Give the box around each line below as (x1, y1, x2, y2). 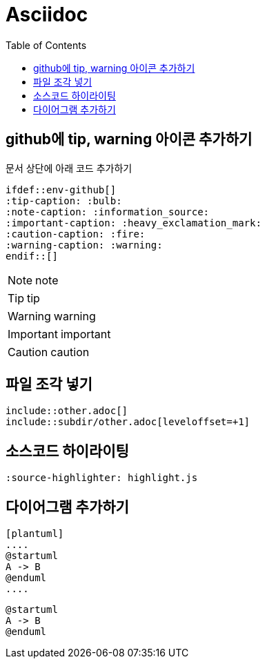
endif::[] (6, 250, 58, 262)
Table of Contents (6, 39, 87, 51)
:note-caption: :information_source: (6, 206, 210, 217)
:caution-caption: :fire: (6, 228, 146, 240)
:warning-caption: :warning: (6, 239, 163, 251)
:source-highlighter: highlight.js (6, 472, 198, 484)
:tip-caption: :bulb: (6, 195, 122, 206)
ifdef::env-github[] (6, 184, 117, 195)
